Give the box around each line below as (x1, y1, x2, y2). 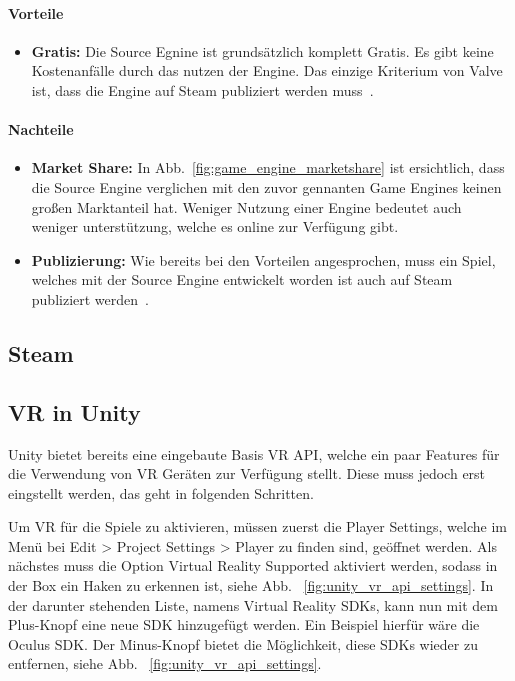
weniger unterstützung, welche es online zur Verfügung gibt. (31, 216, 399, 237)
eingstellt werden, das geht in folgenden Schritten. (8, 482, 314, 503)
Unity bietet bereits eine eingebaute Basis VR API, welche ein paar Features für (8, 443, 500, 464)
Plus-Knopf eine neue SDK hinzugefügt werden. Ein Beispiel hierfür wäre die (8, 614, 480, 635)
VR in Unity (8, 396, 141, 427)
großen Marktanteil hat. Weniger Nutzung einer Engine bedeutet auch (31, 196, 462, 217)
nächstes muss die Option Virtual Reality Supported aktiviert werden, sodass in (8, 555, 498, 576)
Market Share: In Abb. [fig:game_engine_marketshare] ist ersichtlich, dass (31, 157, 505, 178)
